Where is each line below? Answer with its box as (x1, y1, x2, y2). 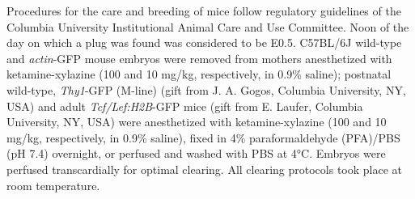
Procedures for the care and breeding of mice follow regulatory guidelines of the (6, 2, 401, 19)
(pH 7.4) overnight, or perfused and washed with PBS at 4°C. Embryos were (6, 145, 386, 162)
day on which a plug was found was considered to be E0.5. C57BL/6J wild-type (6, 34, 402, 51)
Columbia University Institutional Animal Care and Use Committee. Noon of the (6, 18, 409, 35)
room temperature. (6, 176, 100, 193)
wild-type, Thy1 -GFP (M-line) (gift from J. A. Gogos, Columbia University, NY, (6, 81, 406, 98)
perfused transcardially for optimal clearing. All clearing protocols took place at (6, 160, 402, 177)
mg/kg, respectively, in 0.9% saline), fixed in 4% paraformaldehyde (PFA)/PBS (6, 129, 400, 146)
